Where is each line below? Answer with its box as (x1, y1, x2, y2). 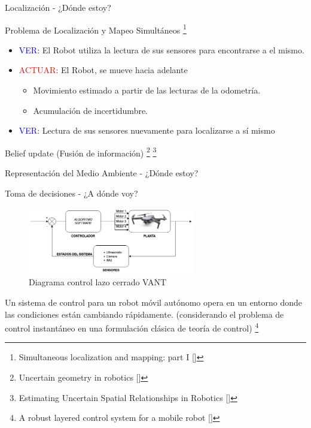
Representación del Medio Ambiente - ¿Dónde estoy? (5, 167, 199, 179)
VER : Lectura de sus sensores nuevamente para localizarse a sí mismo (19, 124, 275, 137)
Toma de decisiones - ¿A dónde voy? (5, 186, 138, 199)
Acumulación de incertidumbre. (33, 104, 148, 116)
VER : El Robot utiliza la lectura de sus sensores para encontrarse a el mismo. (19, 43, 304, 56)
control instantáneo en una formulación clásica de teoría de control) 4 (5, 320, 259, 334)
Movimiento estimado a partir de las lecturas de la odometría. (33, 84, 261, 97)
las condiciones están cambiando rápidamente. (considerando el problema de (5, 308, 284, 320)
